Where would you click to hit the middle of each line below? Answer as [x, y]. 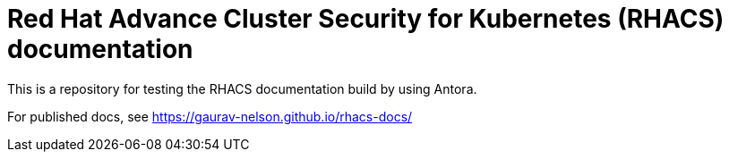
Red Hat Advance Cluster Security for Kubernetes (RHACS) [366, 19]
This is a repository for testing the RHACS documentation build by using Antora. [242, 88]
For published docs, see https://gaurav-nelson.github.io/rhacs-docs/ [210, 116]
